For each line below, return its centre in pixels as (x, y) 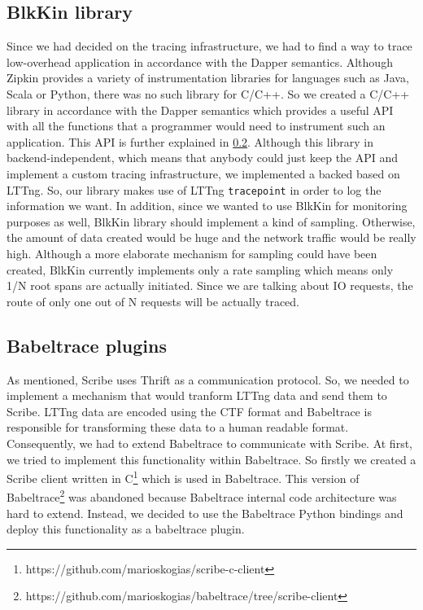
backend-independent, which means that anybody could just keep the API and (203, 158)
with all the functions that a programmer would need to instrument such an (196, 126)
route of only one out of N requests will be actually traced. (153, 301)
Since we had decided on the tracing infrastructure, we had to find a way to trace (209, 46)
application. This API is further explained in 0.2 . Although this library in (190, 141)
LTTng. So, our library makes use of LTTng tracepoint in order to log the (194, 189)
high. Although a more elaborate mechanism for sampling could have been (192, 253)
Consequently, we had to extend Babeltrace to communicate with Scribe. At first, (209, 443)
